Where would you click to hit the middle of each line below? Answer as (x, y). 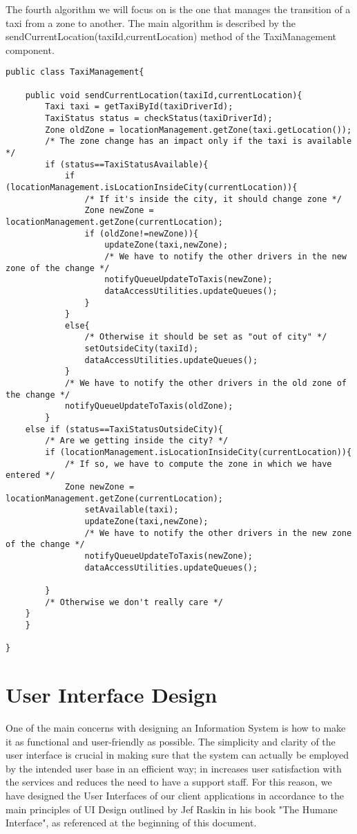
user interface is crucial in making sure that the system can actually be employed (177, 755)
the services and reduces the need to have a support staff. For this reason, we (169, 782)
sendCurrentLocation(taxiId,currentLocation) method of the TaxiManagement (171, 36)
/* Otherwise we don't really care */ (134, 602)
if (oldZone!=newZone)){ (142, 233)
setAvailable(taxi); (132, 510)
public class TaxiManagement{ (75, 72)
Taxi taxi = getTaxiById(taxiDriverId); (139, 107)
